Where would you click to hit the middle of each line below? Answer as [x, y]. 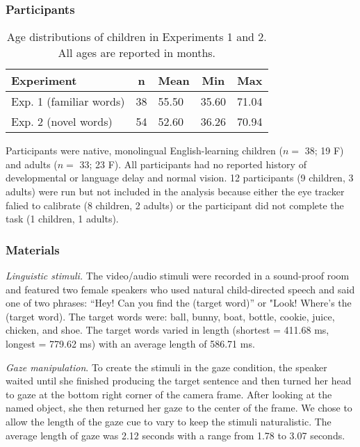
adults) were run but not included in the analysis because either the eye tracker [175, 191]
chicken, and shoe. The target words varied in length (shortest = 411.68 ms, [167, 330]
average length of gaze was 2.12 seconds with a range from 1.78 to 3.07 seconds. [175, 435]
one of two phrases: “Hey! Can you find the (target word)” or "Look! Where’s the [179, 303]
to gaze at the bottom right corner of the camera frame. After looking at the [169, 394]
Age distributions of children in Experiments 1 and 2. [137, 37]
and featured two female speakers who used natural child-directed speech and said [180, 289]
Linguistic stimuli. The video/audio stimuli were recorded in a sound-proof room [178, 275]
